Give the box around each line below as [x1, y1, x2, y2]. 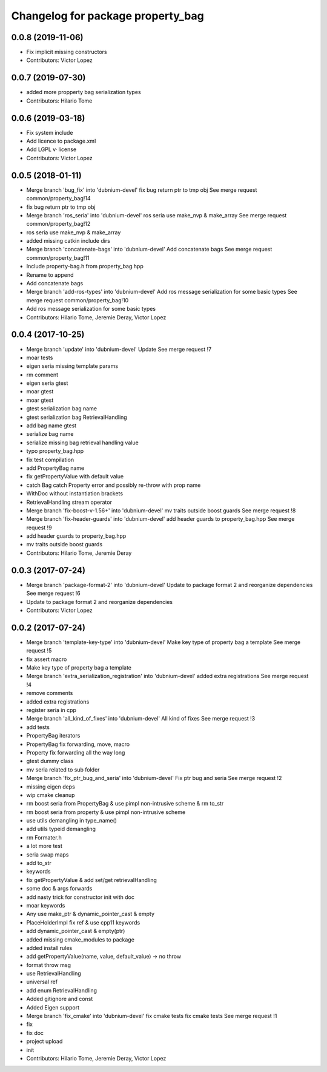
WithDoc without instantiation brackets [26, 490, 124, 497]
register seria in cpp [26, 706, 77, 713]
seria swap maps [26, 850, 69, 858]
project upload [26, 1038, 63, 1045]
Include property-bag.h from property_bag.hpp [26, 263, 144, 270]
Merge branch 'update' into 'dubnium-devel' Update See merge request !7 [26, 345, 212, 353]
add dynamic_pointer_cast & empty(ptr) [26, 928, 125, 935]
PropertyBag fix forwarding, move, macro [26, 741, 130, 748]
